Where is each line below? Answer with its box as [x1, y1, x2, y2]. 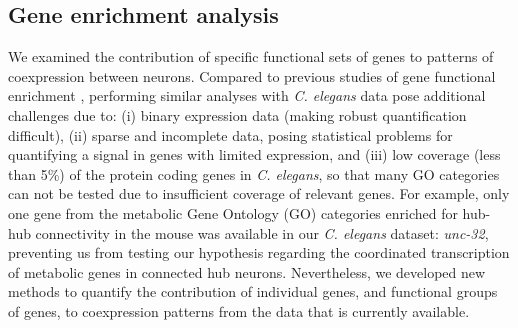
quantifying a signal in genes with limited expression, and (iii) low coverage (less [8, 144, 501, 165]
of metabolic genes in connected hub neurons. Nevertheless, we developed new [8, 261, 486, 282]
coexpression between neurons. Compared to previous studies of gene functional [8, 65, 496, 86]
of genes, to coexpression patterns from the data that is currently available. [8, 300, 470, 321]
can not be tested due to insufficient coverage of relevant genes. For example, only [8, 183, 510, 204]
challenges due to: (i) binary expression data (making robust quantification [8, 104, 467, 125]
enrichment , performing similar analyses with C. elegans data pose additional [8, 85, 486, 106]
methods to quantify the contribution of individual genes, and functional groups [8, 281, 498, 302]
